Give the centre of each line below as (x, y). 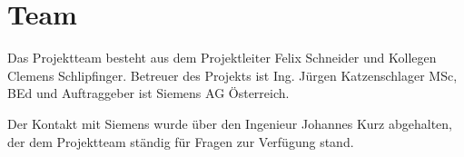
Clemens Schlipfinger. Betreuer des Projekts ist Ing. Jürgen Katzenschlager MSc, (232, 75)
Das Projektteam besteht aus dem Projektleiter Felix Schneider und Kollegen (222, 58)
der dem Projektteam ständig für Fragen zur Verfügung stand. (181, 141)
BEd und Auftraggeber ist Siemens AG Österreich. (148, 93)
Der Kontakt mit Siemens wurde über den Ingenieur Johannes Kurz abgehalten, (230, 123)
